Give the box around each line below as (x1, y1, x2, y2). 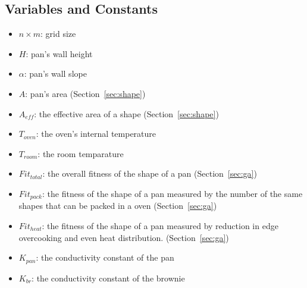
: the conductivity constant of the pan (36, 251, 174, 264)
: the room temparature (37, 147, 124, 159)
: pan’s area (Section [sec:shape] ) (25, 87, 146, 99)
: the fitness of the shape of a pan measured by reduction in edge (42, 220, 278, 231)
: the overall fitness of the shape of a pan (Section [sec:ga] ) (42, 167, 257, 180)
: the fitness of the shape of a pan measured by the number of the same (42, 187, 303, 199)
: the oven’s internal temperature (36, 127, 156, 140)
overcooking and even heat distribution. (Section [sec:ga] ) (18, 231, 229, 243)
